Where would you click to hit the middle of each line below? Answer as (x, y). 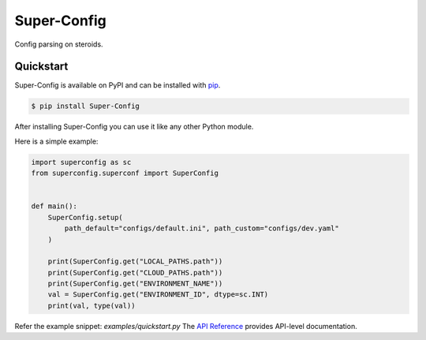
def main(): (54, 206)
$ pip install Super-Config (85, 106)
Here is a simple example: (56, 141)
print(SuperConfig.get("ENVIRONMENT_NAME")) (135, 284)
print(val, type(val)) (92, 305)
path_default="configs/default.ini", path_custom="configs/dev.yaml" (202, 228)
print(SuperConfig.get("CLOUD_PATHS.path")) (135, 273)
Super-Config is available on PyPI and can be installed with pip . (118, 85)
